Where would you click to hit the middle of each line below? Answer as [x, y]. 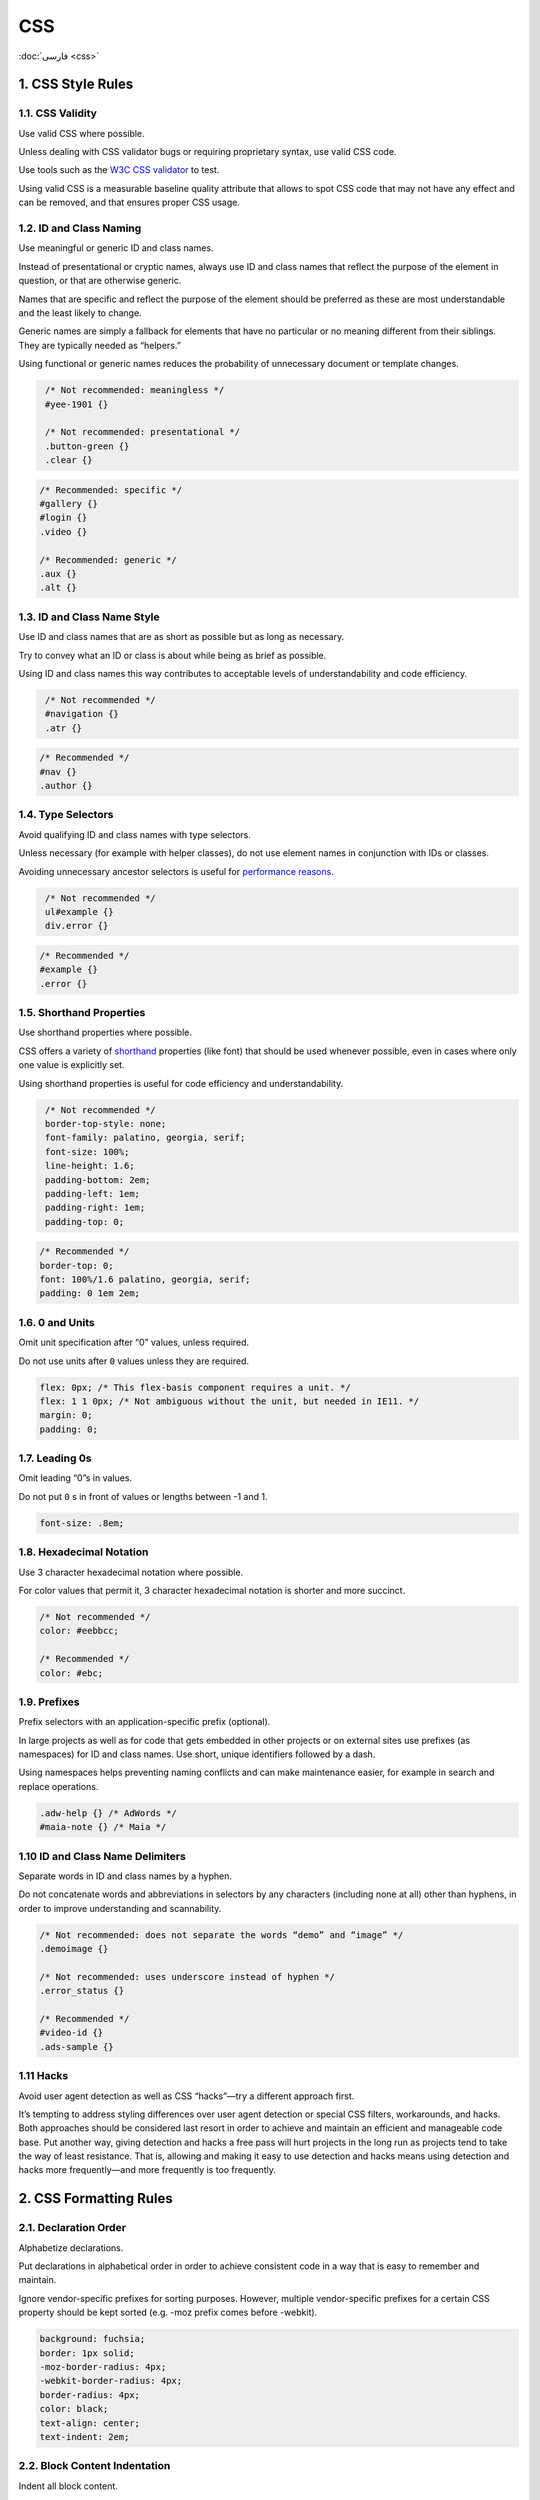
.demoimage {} [74, 1949]
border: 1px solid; [87, 2353]
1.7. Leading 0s [55, 1458]
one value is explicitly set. [71, 1065]
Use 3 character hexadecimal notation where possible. [131, 1572]
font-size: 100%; [87, 1151]
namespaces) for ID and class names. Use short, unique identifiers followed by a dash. [197, 1754]
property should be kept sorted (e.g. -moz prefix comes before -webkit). [168, 2312]
